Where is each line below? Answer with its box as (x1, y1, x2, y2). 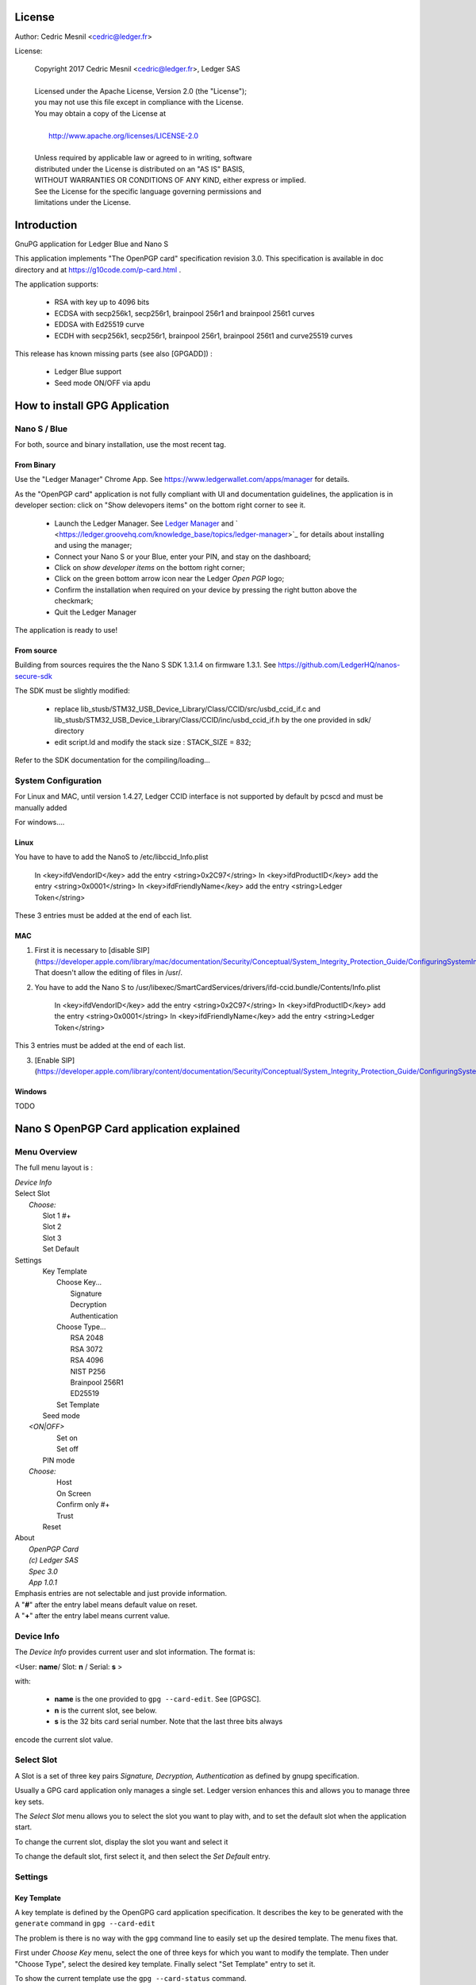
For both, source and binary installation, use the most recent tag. (14, 439, 226, 449)
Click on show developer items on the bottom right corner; (54, 563, 245, 572)
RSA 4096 (70, 1355, 104, 1365)
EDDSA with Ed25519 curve (54, 320, 144, 330)
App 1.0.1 (29, 1577, 58, 1587)
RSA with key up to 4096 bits (54, 298, 150, 307)
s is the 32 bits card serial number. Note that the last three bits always (54, 1717, 283, 1726)
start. (14, 1822, 33, 1832)
